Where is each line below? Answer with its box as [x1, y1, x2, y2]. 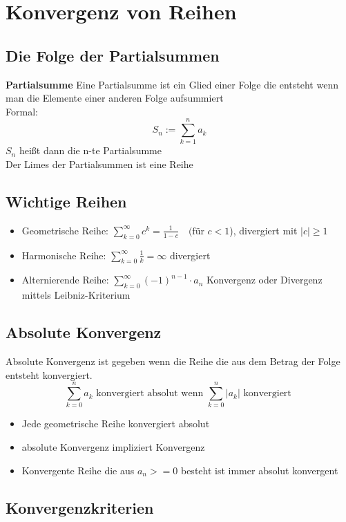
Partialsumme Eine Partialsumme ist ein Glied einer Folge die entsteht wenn [6, 77, 338, 91]
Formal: [6, 104, 38, 118]
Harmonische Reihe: [21, 248, 106, 262]
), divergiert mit [229, 223, 298, 237]
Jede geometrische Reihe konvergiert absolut [21, 416, 210, 431]
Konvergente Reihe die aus [21, 463, 135, 477]
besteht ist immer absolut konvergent [180, 463, 338, 477]
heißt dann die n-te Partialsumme [19, 143, 162, 158]
